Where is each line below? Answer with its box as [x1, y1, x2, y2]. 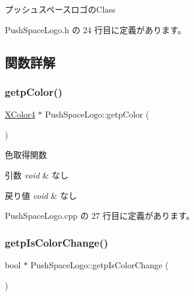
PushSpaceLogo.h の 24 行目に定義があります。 [5, 23, 186, 36]
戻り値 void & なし [5, 189, 77, 201]
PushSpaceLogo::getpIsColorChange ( [30, 258, 169, 271]
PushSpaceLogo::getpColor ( [44, 108, 150, 121]
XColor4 [5, 108, 35, 121]
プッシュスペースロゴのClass [5, 3, 116, 15]
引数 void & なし [5, 168, 68, 181]
